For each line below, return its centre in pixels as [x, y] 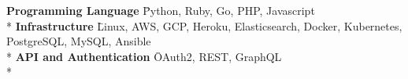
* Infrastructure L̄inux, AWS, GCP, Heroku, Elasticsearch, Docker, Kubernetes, [204, 25]
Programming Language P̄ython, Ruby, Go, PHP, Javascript [161, 10]
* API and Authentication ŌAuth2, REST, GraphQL [144, 56]
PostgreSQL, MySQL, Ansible [79, 41]
